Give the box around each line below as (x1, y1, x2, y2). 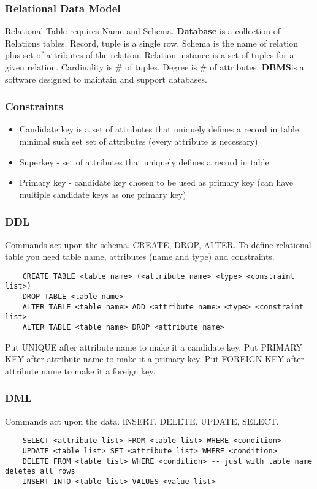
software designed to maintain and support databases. (5, 72, 207, 85)
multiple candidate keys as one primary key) (19, 188, 186, 200)
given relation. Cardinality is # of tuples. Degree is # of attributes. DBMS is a (5, 61, 304, 73)
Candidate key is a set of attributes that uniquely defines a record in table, (19, 123, 302, 135)
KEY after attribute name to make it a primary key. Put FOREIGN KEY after (5, 352, 304, 365)
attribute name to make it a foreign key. (5, 364, 156, 377)
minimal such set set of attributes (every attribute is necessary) (19, 135, 258, 147)
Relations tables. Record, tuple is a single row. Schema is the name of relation (5, 36, 299, 49)
